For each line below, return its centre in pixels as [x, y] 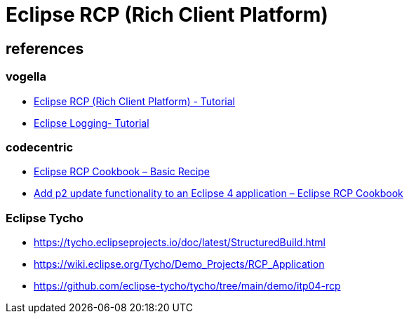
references [45, 48]
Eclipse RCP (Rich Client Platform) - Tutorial [134, 101]
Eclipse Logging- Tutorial [92, 123]
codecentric [40, 147]
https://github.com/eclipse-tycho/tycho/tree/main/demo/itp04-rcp [187, 286]
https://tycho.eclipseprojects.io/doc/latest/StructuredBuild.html [180, 243]
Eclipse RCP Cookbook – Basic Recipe [122, 172]
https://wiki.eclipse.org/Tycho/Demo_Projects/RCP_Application [179, 264]
